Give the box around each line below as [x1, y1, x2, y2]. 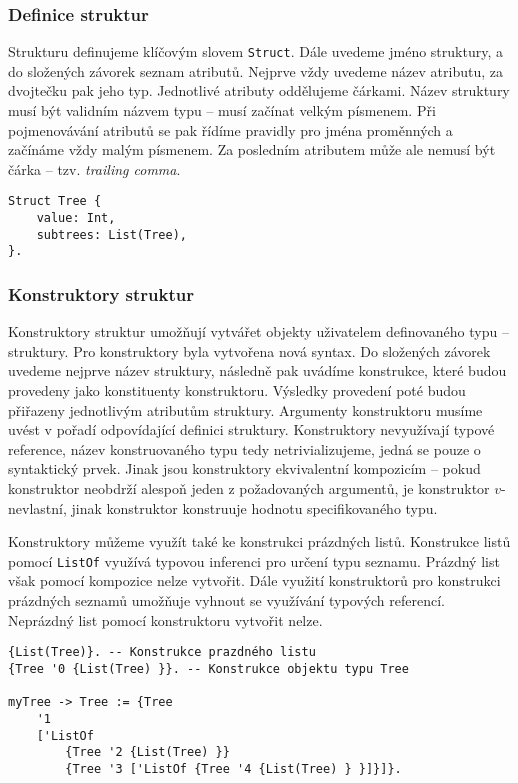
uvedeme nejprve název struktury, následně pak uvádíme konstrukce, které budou [8, 360, 507, 381]
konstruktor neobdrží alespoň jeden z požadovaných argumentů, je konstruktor [8, 478, 490, 499]
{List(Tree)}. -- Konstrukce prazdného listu [8, 645, 316, 660]
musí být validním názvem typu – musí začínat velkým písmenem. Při [8, 100, 436, 121]
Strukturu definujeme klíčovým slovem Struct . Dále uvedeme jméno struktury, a [8, 41, 503, 62]
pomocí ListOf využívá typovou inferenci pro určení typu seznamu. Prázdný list [8, 550, 500, 571]
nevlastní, [8, 497, 67, 518]
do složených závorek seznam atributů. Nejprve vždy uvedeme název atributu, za [8, 60, 503, 81]
